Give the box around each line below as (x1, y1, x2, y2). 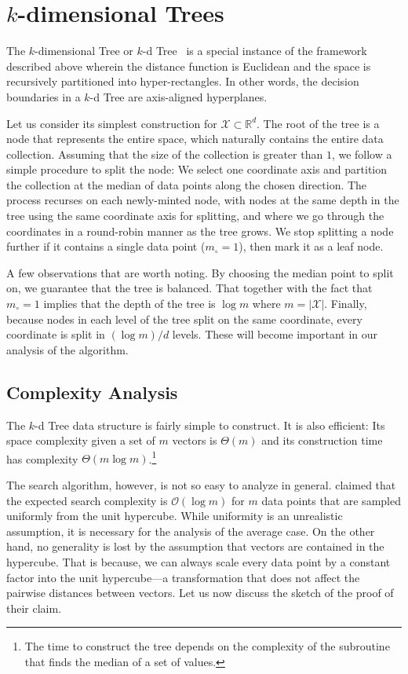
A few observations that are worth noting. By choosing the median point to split (6, 264, 394, 280)
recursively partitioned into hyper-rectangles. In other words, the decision (6, 73, 359, 90)
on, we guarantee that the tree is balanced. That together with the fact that (6, 280, 373, 296)
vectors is (172, 432, 217, 449)
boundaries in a (6, 88, 81, 104)
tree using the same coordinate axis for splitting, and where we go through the (6, 207, 384, 224)
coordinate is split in (6, 326, 105, 342)
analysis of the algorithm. (6, 341, 129, 357)
